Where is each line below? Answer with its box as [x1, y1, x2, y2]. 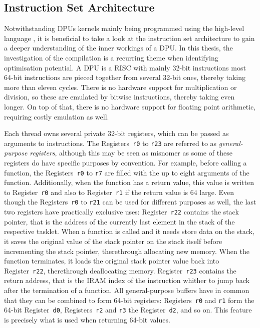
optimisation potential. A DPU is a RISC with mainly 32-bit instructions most [4, 62, 246, 72]
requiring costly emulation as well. [4, 111, 109, 121]
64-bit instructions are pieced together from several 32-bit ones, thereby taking [4, 72, 245, 82]
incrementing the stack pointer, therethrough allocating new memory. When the [4, 245, 249, 256]
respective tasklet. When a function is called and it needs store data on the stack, [4, 226, 254, 236]
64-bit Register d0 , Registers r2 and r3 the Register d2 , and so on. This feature [4, 304, 252, 315]
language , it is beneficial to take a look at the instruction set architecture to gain [4, 32, 255, 43]
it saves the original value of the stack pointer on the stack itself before [4, 235, 222, 246]
